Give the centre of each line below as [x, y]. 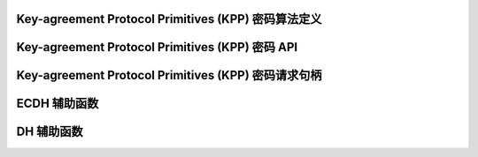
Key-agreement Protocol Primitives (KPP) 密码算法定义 [169, 19]
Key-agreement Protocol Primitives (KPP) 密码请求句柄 [169, 75]
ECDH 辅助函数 [58, 104]
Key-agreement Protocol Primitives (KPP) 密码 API [157, 47]
